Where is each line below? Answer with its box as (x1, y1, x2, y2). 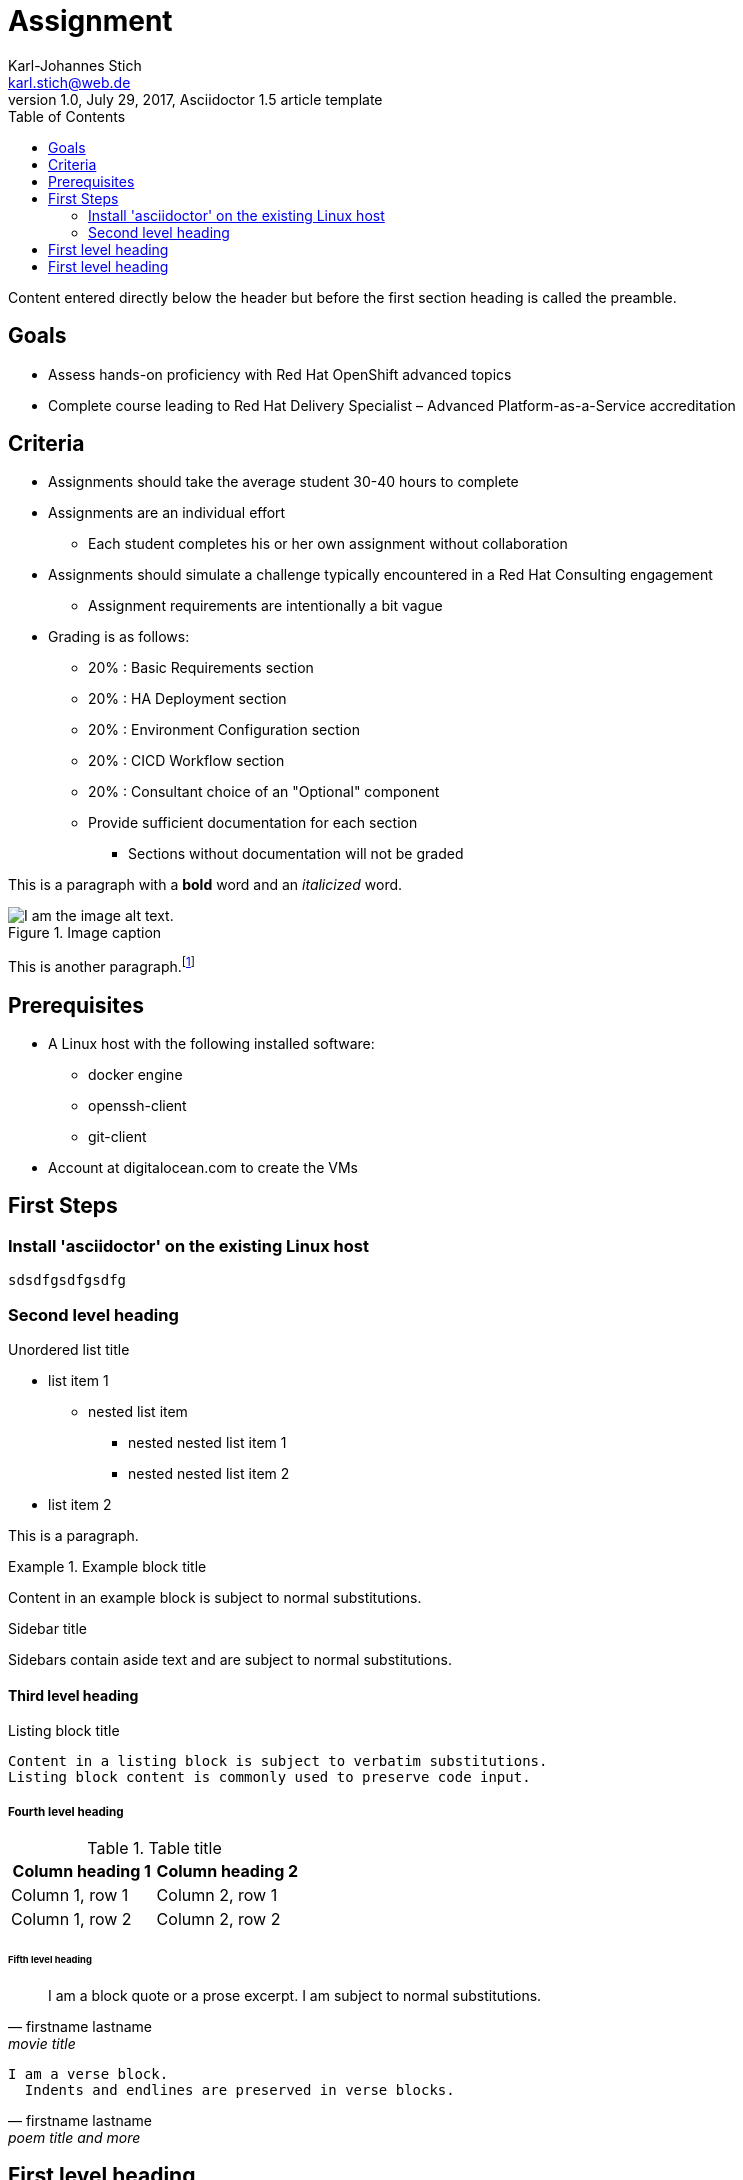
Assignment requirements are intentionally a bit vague (88, 597, 443, 615)
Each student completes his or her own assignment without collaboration (88, 535, 568, 553)
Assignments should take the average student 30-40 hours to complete (48, 473, 519, 491)
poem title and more (8, 2128, 141, 2146)
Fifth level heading (8, 1953, 92, 1965)
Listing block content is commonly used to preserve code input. (8, 1769, 531, 1786)
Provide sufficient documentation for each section (88, 814, 418, 832)
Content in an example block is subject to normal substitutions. (8, 1588, 422, 1606)
